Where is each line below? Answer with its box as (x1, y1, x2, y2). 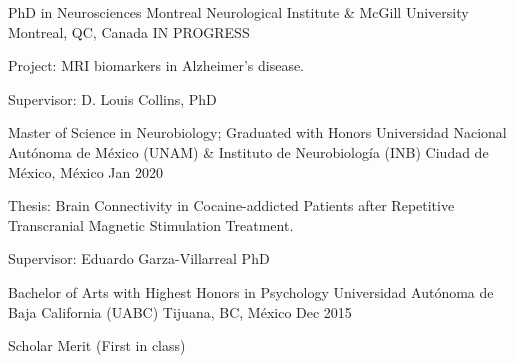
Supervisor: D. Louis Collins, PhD (8, 88, 217, 109)
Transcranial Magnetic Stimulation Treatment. (8, 214, 294, 235)
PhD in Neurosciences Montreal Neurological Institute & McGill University (8, 2, 469, 22)
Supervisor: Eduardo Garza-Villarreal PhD (8, 248, 270, 269)
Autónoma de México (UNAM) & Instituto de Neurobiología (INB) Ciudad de (8, 141, 489, 162)
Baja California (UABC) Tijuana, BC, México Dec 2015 (8, 301, 352, 322)
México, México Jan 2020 (8, 161, 163, 182)
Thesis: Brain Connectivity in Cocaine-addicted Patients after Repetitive (8, 195, 455, 216)
